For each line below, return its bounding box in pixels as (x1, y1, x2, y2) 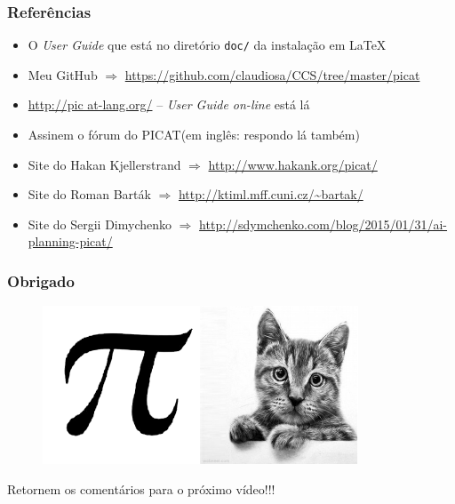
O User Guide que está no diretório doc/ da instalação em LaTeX (28, 36, 387, 54)
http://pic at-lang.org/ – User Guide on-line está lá (28, 95, 310, 114)
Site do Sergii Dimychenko (28, 214, 172, 233)
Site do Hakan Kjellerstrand (28, 155, 181, 173)
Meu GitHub (28, 65, 98, 84)
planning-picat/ (28, 232, 113, 251)
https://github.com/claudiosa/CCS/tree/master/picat (124, 65, 420, 84)
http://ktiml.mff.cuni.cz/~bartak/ (178, 185, 363, 204)
